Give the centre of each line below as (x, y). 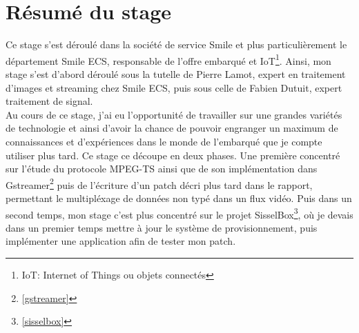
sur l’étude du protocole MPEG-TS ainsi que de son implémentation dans (162, 169)
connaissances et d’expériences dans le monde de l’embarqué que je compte (164, 141)
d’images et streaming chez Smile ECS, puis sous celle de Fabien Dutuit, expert (174, 87)
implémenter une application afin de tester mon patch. (121, 241)
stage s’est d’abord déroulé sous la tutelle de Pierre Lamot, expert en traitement (176, 73)
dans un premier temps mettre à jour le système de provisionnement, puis (162, 227)
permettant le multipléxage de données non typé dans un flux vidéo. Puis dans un (179, 198)
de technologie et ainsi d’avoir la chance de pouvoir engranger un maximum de (172, 128)
